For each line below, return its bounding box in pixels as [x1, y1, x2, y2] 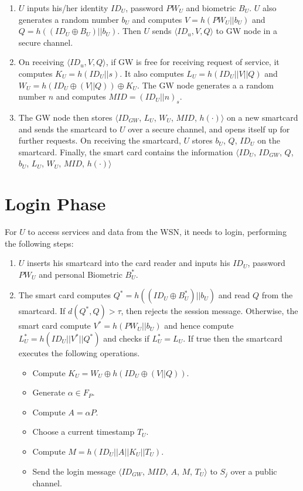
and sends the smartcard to [18, 122, 117, 135]
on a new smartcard [227, 111, 298, 123]
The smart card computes [18, 289, 111, 301]
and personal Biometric [39, 268, 122, 280]
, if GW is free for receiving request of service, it [105, 56, 280, 68]
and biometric [186, 2, 236, 13]
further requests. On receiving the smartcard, [18, 134, 181, 146]
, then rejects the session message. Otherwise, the [121, 305, 298, 317]
